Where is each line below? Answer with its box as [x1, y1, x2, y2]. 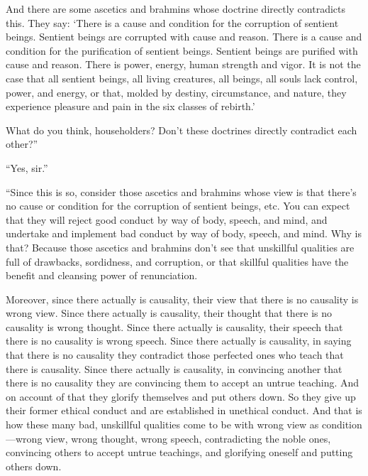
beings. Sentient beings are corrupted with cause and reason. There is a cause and [6, 29, 362, 44]
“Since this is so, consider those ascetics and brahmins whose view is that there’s [6, 184, 357, 199]
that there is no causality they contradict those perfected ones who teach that [6, 347, 344, 362]
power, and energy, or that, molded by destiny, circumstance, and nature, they [6, 85, 347, 99]
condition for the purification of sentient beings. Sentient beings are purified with [6, 43, 358, 58]
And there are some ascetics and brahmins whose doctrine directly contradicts [6, 1, 345, 16]
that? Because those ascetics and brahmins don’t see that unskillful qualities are [6, 239, 355, 254]
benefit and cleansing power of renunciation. [6, 268, 198, 283]
